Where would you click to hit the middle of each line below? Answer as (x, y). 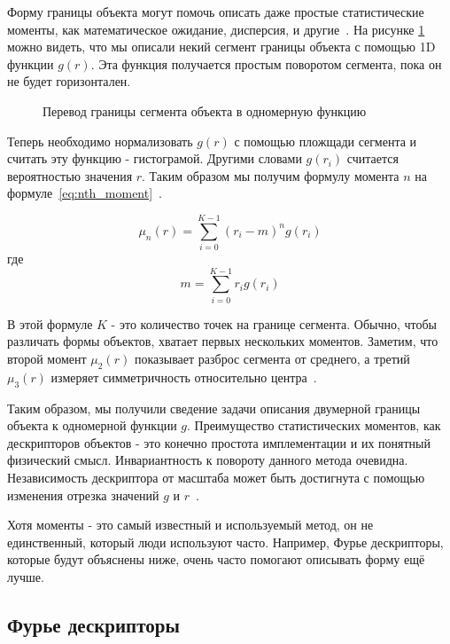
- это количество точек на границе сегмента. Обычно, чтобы (274, 323)
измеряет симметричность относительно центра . (184, 377)
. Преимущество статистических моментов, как (314, 425)
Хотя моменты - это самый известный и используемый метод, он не (190, 525)
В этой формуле (50, 323)
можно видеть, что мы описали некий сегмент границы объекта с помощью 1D (221, 47)
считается (372, 158)
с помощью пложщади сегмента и (326, 141)
